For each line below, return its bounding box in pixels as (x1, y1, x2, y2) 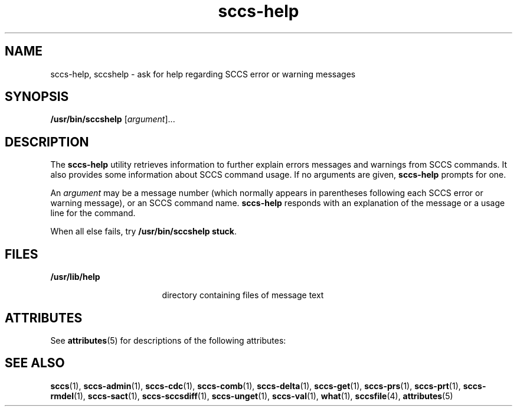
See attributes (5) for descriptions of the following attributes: (50, 335, 286, 345)
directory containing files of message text (162, 290, 324, 301)
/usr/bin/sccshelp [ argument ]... (50, 114, 175, 125)
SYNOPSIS (5, 89, 69, 105)
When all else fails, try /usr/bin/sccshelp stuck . (50, 226, 237, 237)
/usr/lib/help (50, 272, 100, 282)
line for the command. (50, 208, 136, 218)
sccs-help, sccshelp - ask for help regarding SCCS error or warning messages (50, 68, 356, 79)
